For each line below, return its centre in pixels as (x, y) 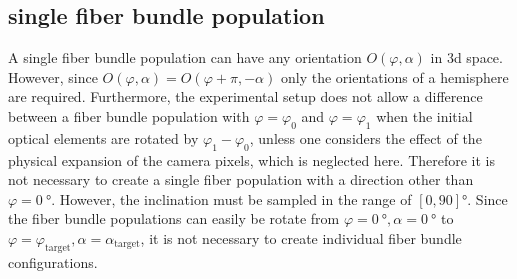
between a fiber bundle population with (129, 115)
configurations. (53, 261)
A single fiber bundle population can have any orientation (185, 57)
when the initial (424, 115)
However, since (53, 76)
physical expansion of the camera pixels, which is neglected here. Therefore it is (252, 159)
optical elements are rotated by (103, 137)
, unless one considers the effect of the (365, 137)
